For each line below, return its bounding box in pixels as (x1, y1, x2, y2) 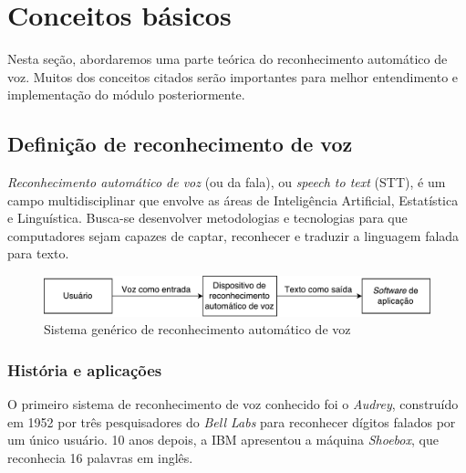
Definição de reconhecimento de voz (7, 130, 353, 158)
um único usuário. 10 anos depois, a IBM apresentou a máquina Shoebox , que (7, 430, 439, 449)
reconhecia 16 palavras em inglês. (7, 447, 193, 467)
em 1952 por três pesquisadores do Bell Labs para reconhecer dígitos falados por (7, 412, 456, 431)
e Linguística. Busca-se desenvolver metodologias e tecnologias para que (7, 208, 408, 227)
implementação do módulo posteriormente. (7, 85, 245, 104)
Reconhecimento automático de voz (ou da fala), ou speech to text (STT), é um (7, 173, 446, 192)
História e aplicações (7, 358, 162, 381)
